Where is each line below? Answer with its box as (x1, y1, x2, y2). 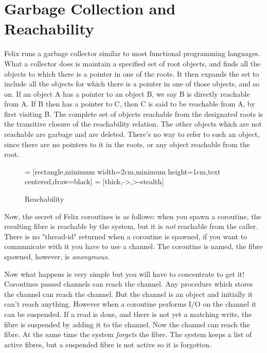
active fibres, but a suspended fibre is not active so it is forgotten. (4, 339, 211, 349)
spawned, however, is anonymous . (4, 251, 110, 261)
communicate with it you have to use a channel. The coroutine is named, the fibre (4, 241, 263, 252)
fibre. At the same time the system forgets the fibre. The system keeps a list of (4, 329, 252, 340)
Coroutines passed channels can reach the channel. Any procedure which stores (4, 278, 253, 289)
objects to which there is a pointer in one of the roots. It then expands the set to (4, 68, 259, 79)
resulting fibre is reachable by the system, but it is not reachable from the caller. (4, 221, 258, 232)
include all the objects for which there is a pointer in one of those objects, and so (4, 78, 260, 89)
